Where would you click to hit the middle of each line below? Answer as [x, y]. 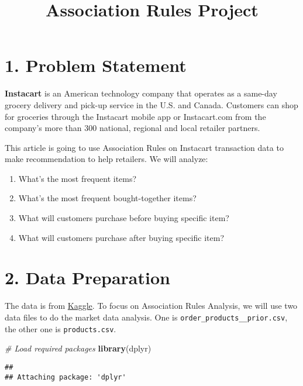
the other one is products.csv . [61, 328]
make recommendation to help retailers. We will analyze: [106, 159]
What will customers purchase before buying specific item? [124, 218]
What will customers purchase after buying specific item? [121, 237]
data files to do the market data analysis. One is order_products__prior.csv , [146, 317]
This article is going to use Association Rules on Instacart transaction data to [144, 147]
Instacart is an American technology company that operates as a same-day [141, 93]
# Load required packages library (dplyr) [78, 348]
